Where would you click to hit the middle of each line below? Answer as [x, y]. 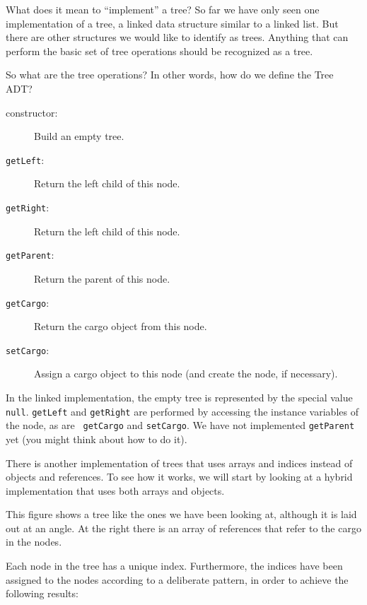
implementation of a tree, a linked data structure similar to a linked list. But [172, 23]
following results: [42, 593]
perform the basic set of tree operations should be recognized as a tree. [159, 51]
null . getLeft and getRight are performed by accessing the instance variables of [182, 411]
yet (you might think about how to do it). [97, 439]
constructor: [32, 112]
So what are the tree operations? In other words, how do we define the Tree [170, 75]
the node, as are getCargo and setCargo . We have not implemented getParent [180, 425]
